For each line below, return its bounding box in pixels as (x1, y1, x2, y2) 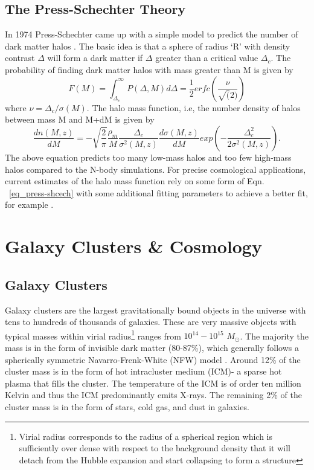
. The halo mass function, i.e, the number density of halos (86, 101, 301, 114)
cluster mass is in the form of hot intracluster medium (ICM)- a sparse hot (5, 365, 282, 378)
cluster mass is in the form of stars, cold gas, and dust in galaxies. (5, 400, 249, 413)
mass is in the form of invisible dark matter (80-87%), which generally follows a (5, 341, 300, 353)
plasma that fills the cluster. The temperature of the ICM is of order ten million (5, 376, 301, 389)
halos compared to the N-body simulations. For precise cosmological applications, (5, 163, 306, 175)
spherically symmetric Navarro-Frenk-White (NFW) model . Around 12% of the (5, 353, 301, 365)
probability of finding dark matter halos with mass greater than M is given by (5, 63, 293, 76)
